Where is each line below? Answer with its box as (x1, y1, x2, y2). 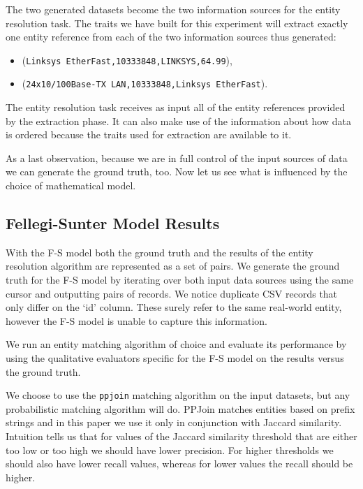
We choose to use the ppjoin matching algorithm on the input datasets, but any (6, 388, 350, 402)
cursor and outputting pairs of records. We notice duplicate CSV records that (6, 286, 338, 300)
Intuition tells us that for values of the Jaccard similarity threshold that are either (6, 429, 357, 444)
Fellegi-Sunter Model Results (6, 212, 220, 234)
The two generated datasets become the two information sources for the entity (6, 2, 341, 16)
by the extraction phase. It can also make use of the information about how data (6, 113, 351, 128)
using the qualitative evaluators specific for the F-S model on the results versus (6, 351, 344, 365)
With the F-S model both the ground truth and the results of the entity (6, 245, 313, 259)
